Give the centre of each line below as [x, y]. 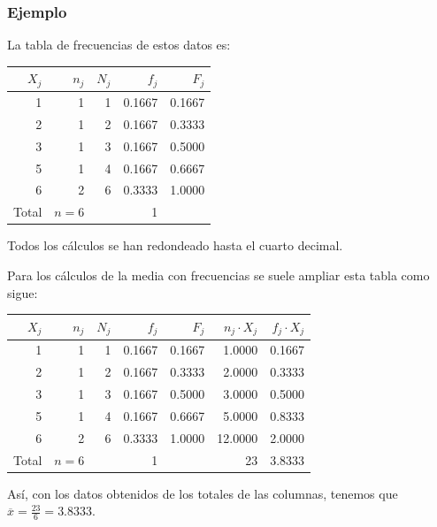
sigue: [23, 292]
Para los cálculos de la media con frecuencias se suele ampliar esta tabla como [218, 275]
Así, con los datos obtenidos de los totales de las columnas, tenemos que [203, 493]
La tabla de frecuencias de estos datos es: [119, 45]
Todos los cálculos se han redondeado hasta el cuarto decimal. [175, 245]
